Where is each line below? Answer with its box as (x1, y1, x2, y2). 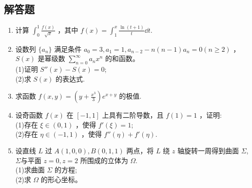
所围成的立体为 (80, 155, 128, 165)
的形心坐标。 (40, 174, 82, 184)
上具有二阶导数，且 (102, 110, 164, 120)
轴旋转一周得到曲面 (177, 146, 239, 156)
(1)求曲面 (15, 165, 45, 175)
